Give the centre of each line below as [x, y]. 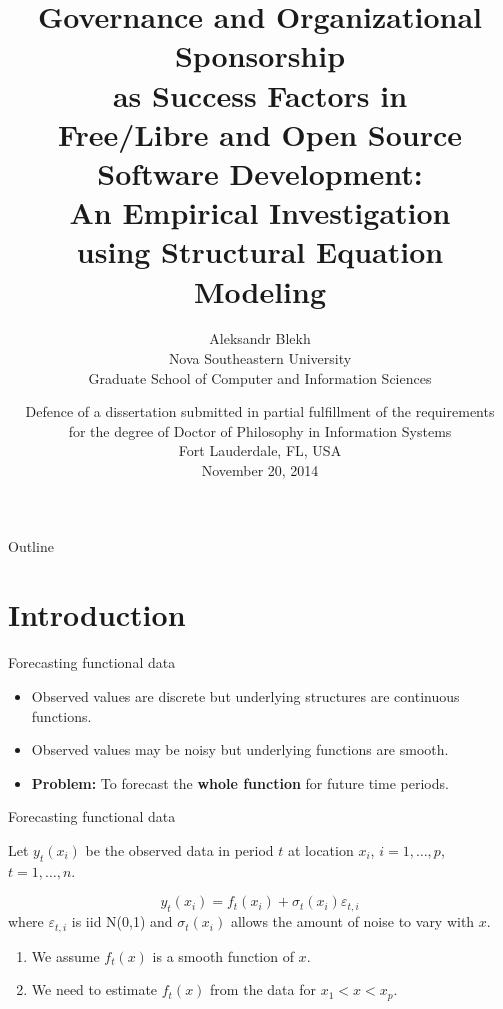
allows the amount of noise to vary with [352, 921]
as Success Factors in [260, 94]
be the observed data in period [179, 849]
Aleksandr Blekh [260, 338]
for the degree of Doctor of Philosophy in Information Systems [260, 430]
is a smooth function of [223, 955]
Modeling [260, 290]
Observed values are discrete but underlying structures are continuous [245, 695]
